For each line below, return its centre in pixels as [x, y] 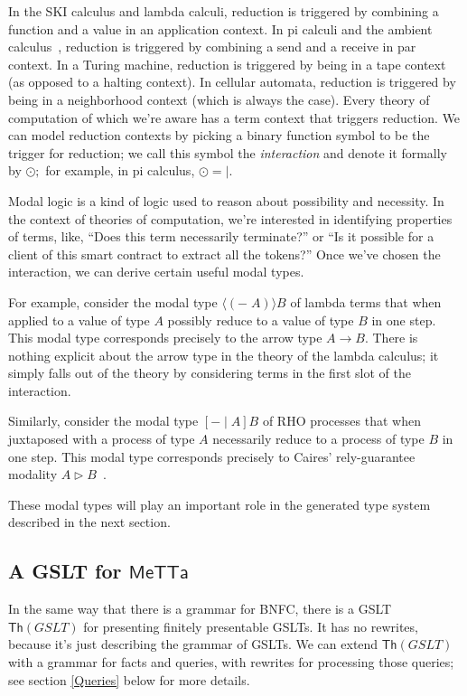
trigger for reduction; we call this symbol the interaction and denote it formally [228, 152]
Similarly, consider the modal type [103, 421]
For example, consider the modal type [113, 301]
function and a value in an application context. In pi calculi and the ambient [220, 28]
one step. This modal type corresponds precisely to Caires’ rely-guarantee [212, 456]
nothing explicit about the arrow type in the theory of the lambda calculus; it [224, 355]
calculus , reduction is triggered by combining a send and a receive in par [212, 47]
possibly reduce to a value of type [261, 320]
